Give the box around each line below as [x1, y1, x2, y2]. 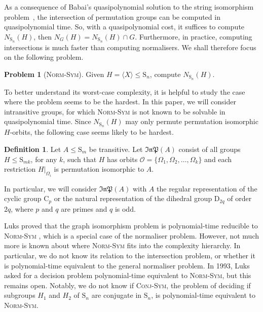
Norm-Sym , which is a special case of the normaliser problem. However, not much [4, 230, 259, 241]
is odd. [115, 203, 136, 214]
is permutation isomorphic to [54, 164, 144, 174]
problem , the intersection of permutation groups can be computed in [4, 11, 220, 22]
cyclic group [4, 193, 42, 204]
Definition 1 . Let [4, 143, 61, 154]
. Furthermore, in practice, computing [135, 31, 252, 42]
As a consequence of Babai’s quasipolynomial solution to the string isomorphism [4, 2, 254, 12]
